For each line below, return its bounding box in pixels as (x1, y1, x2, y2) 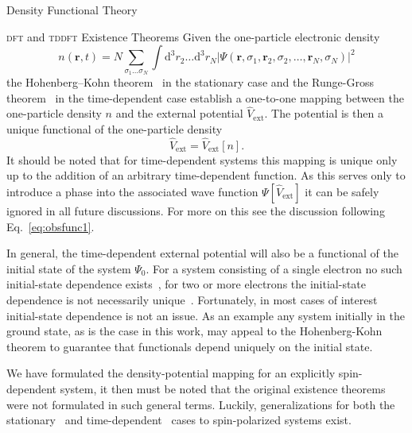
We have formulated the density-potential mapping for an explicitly (6, 365, 336, 381)
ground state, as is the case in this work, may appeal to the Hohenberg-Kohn (6, 323, 383, 339)
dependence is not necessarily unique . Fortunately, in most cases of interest (6, 291, 378, 307)
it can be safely (305, 183, 379, 199)
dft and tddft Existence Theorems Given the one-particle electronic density (6, 28, 380, 44)
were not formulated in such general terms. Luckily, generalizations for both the (6, 396, 395, 412)
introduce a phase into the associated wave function (6, 183, 258, 199)
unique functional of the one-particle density (6, 120, 223, 137)
